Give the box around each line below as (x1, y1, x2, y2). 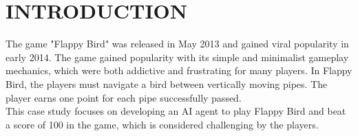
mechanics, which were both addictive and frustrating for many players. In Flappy (6, 63, 352, 78)
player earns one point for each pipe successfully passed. (6, 90, 242, 104)
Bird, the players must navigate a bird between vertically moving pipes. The (6, 76, 328, 91)
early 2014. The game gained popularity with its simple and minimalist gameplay (6, 49, 349, 64)
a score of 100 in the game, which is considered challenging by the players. (6, 117, 319, 131)
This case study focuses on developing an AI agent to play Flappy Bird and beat (6, 104, 346, 118)
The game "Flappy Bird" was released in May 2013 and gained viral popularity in (6, 36, 349, 51)
